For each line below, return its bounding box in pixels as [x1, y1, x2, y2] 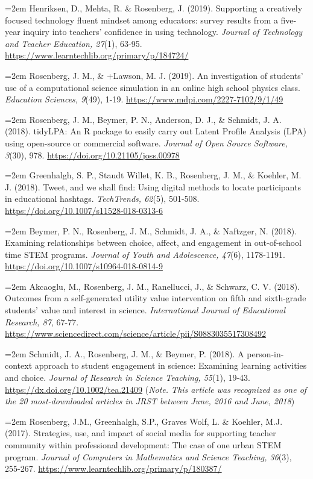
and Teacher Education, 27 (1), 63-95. [5, 37, 142, 49]
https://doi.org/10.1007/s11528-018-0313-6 [5, 204, 163, 216]
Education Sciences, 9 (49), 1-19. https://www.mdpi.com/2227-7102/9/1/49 [5, 93, 283, 105]
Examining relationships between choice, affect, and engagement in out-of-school [5, 236, 302, 249]
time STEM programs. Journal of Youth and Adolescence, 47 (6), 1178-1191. [5, 248, 285, 260]
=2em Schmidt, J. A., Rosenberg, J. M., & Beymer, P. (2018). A [5, 347, 244, 360]
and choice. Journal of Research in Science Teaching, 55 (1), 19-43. [5, 371, 250, 384]
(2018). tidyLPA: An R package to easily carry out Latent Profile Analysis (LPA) [5, 125, 306, 137]
